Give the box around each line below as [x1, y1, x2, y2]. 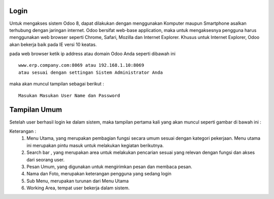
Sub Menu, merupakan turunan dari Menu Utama [26, 178, 129, 184]
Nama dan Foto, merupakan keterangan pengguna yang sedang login [26, 171, 172, 177]
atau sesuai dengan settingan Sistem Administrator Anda [18, 69, 163, 75]
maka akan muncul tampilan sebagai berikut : [9, 81, 104, 87]
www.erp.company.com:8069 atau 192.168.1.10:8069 [18, 62, 145, 68]
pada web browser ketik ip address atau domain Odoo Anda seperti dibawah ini [9, 51, 176, 57]
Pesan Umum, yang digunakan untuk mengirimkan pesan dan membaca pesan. [26, 164, 192, 170]
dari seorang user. [26, 156, 65, 163]
